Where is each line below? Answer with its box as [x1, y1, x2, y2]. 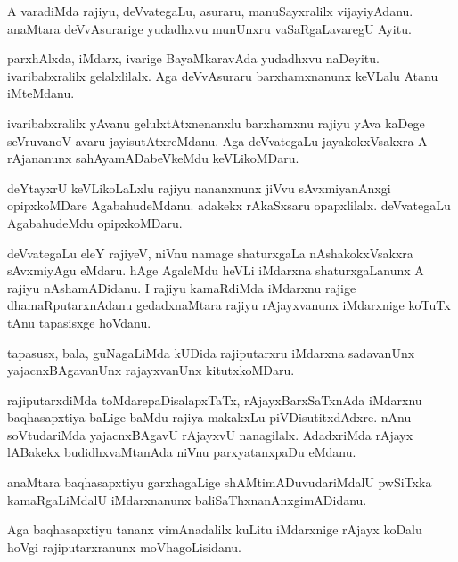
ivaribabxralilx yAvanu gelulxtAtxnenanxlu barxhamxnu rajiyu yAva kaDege [7, 113, 425, 132]
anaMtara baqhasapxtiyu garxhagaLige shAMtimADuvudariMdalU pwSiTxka [7, 473, 432, 492]
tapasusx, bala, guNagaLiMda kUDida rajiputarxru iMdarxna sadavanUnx [7, 343, 415, 362]
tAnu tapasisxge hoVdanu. [7, 313, 151, 331]
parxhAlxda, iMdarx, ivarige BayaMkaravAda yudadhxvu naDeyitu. [7, 49, 380, 68]
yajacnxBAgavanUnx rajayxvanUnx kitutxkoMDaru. [7, 361, 295, 379]
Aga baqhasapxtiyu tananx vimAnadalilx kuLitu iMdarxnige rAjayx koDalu [7, 520, 422, 539]
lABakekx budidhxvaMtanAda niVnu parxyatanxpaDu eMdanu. [7, 443, 356, 461]
